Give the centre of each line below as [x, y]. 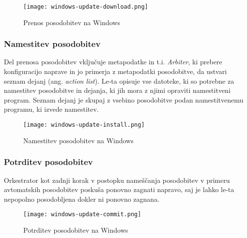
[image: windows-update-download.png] [86, 7]
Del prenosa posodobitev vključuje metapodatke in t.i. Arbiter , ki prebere [113, 62]
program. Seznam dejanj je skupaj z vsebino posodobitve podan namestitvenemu [124, 99]
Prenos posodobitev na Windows [72, 22]
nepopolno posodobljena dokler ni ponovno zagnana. [82, 199]
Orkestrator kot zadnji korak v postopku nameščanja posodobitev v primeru [117, 180]
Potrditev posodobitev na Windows [76, 230]
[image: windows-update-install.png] [84, 125]
